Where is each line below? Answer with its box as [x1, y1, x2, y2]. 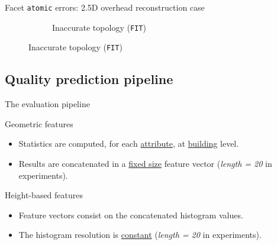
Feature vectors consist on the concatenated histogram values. [18, 208, 243, 221]
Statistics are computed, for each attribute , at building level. [18, 137, 239, 150]
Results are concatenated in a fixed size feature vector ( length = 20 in [18, 157, 272, 169]
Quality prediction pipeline [5, 70, 173, 88]
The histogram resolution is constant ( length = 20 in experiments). [18, 228, 262, 241]
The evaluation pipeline [5, 98, 90, 110]
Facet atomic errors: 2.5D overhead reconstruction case [5, 1, 205, 13]
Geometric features [5, 117, 73, 130]
